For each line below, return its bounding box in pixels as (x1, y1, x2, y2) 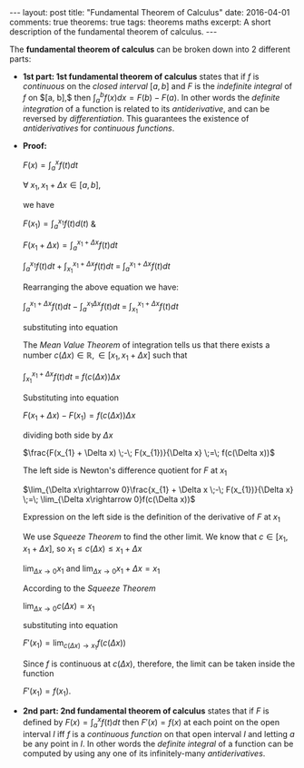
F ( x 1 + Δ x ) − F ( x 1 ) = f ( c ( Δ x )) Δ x (22, 409, 136, 423)
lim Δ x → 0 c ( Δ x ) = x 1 (22, 600, 95, 614)
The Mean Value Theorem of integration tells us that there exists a (22, 340, 270, 350)
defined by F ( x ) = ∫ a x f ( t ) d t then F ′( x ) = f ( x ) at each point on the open (22, 715, 279, 730)
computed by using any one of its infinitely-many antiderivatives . (22, 747, 266, 759)
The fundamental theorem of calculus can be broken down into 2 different (9, 44, 290, 54)
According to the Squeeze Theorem (22, 583, 156, 594)
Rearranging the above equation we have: (22, 281, 180, 292)
